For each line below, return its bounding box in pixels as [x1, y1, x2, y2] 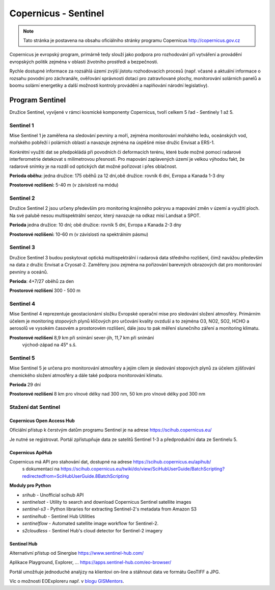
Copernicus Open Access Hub [9, 417, 75, 424]
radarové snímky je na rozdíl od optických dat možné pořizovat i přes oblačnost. [9, 163, 178, 169]
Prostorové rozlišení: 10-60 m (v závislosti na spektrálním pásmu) [9, 231, 149, 237]
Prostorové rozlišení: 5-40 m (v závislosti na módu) [9, 182, 119, 188]
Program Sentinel [9, 95, 66, 104]
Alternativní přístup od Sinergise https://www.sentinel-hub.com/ [9, 550, 144, 556]
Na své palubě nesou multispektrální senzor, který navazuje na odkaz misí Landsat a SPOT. [9, 212, 201, 218]
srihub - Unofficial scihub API [22, 491, 84, 498]
